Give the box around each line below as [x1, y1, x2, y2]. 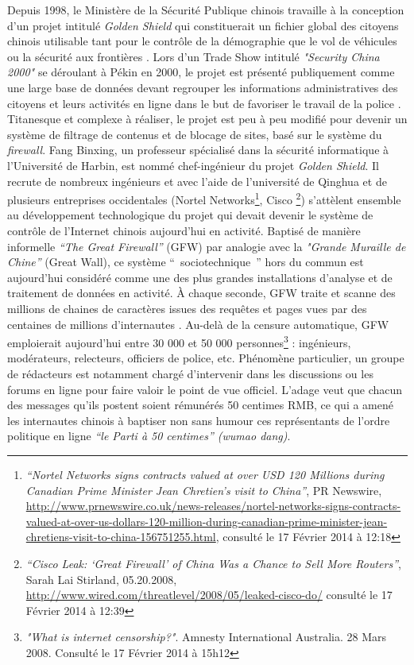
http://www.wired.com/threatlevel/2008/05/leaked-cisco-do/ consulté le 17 [25, 586, 393, 603]
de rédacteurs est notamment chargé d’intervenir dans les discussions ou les [7, 365, 373, 381]
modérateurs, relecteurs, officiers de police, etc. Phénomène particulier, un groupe [7, 350, 404, 366]
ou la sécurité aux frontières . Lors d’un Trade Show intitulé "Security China [7, 48, 380, 64]
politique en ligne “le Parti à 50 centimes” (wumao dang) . [7, 427, 291, 444]
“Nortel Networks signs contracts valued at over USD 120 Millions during [25, 466, 385, 482]
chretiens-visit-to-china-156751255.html [25, 528, 216, 545]
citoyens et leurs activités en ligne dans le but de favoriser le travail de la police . [7, 95, 401, 111]
